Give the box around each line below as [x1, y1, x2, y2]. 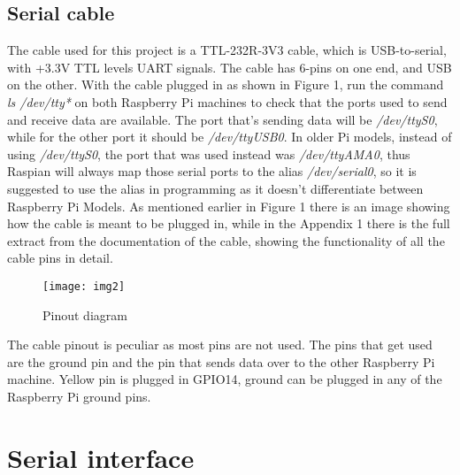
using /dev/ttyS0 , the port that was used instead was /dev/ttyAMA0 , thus [7, 144, 410, 163]
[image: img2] [42, 280, 126, 293]
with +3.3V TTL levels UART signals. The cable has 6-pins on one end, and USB [7, 57, 452, 76]
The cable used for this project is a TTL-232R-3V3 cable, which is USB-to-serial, [7, 41, 447, 59]
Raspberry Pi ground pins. [7, 387, 151, 405]
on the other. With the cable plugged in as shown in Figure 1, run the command [7, 75, 444, 94]
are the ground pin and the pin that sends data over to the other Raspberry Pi [7, 352, 435, 371]
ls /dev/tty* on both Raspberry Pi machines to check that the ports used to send [7, 92, 448, 111]
